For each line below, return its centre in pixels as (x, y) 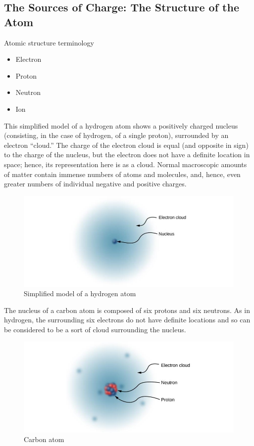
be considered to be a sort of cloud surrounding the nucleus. (95, 330)
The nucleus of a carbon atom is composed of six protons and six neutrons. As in (127, 310)
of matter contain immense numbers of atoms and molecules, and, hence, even (122, 174)
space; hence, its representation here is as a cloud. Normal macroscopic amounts (126, 164)
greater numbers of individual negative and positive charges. (95, 184)
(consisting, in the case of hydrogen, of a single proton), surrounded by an (116, 135)
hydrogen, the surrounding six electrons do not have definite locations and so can (127, 320)
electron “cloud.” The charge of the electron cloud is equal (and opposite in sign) (126, 145)
